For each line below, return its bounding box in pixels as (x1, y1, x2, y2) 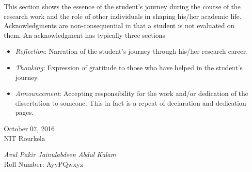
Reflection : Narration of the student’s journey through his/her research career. (15, 46, 248, 56)
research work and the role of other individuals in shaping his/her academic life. (4, 11, 241, 21)
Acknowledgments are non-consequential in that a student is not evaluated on (4, 20, 235, 31)
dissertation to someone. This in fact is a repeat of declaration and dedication (15, 97, 246, 108)
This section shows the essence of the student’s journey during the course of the (4, 1, 241, 11)
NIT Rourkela (4, 133, 46, 143)
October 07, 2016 (4, 123, 55, 133)
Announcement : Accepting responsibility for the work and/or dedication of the (15, 88, 248, 98)
